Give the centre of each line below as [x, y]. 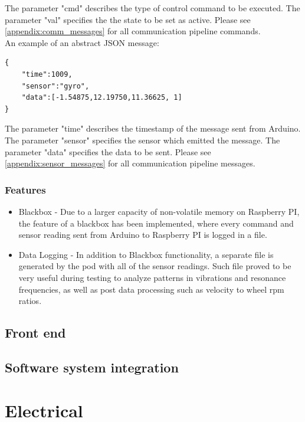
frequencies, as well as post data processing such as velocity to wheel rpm [151, 289]
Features [25, 189]
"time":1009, [47, 74]
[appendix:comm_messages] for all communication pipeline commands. [133, 31]
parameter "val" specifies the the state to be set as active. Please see [128, 19]
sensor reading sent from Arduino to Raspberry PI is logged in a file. [143, 235]
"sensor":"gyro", [55, 86]
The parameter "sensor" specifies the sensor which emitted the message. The [142, 140]
